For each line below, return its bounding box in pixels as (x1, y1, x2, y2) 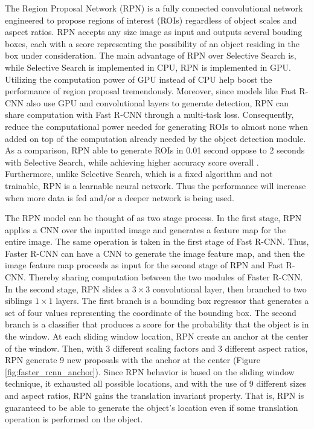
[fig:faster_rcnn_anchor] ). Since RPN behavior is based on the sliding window (5, 365, 295, 378)
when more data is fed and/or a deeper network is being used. (5, 191, 234, 204)
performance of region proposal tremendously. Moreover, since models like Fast (5, 85, 296, 97)
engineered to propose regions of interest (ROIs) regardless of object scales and (5, 13, 297, 26)
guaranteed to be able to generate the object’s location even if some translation (5, 401, 298, 413)
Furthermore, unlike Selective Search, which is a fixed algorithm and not (5, 167, 273, 180)
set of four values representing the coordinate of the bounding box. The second (5, 306, 296, 318)
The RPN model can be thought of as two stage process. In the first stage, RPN (5, 211, 302, 224)
